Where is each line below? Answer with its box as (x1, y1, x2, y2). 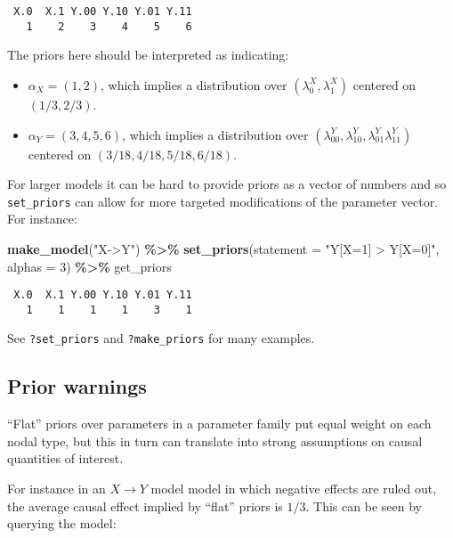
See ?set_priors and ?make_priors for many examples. (7, 329, 315, 347)
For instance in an (7, 479, 106, 498)
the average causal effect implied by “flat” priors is (7, 496, 283, 515)
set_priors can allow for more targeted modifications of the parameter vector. (7, 192, 439, 210)
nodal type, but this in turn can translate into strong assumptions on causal (7, 431, 423, 450)
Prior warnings (7, 372, 147, 400)
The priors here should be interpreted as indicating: (7, 45, 289, 64)
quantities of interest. (7, 449, 124, 468)
